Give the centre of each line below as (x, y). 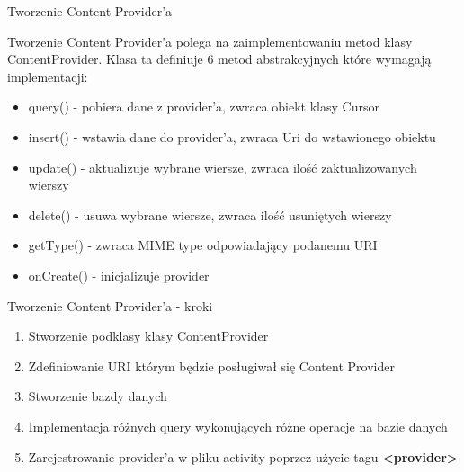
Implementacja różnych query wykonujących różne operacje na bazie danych (238, 426)
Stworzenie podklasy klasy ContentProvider (148, 336)
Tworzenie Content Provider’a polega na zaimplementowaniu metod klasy (210, 41)
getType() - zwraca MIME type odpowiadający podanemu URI (203, 245)
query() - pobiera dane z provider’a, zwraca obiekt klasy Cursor (204, 107)
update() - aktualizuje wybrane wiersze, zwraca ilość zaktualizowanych (223, 167)
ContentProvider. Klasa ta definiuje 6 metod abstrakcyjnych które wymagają (219, 59)
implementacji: (48, 76)
